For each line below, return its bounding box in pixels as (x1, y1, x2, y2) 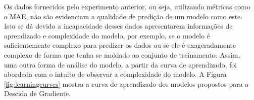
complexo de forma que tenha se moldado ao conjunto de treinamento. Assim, (4, 49, 240, 60)
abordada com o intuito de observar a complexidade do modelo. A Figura (4, 69, 227, 79)
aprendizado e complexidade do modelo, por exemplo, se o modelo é (4, 30, 210, 40)
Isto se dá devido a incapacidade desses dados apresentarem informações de (4, 21, 233, 31)
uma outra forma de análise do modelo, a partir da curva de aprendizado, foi (4, 59, 237, 69)
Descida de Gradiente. (4, 88, 71, 99)
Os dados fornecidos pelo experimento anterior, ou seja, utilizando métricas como (4, 1, 251, 11)
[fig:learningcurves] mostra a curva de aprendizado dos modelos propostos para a (4, 78, 249, 89)
